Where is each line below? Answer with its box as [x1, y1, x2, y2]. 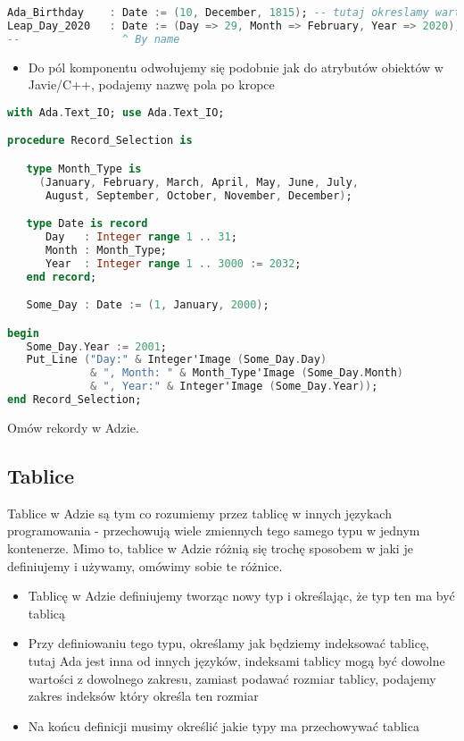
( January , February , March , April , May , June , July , [38, 175, 359, 189]
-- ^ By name [7, 32, 180, 46]
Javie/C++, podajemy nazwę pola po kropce [28, 75, 275, 94]
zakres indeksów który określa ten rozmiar [28, 686, 259, 705]
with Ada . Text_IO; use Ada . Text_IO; [7, 105, 225, 119]
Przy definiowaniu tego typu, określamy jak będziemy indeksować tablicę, [28, 634, 429, 653]
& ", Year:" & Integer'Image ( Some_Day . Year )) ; [90, 380, 378, 393]
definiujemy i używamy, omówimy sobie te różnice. [7, 556, 283, 575]
